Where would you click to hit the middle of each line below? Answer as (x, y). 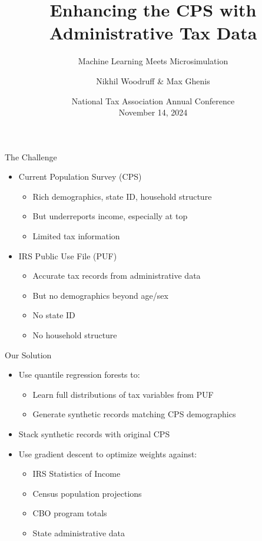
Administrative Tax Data (153, 33)
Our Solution (28, 354)
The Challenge (31, 156)
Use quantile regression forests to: (79, 375)
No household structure (75, 335)
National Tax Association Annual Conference (153, 100)
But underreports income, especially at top (110, 216)
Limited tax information (76, 236)
